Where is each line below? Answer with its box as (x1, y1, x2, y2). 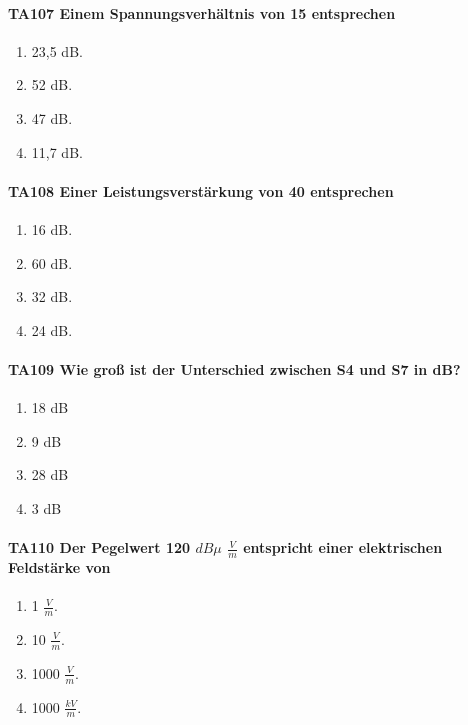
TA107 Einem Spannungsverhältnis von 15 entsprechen (8, 2, 396, 23)
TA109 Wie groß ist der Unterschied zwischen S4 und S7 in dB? (8, 358, 461, 379)
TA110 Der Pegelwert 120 (8, 537, 191, 558)
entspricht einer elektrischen (243, 537, 443, 558)
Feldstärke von (8, 556, 111, 577)
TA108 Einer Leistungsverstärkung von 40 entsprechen (8, 180, 394, 201)
